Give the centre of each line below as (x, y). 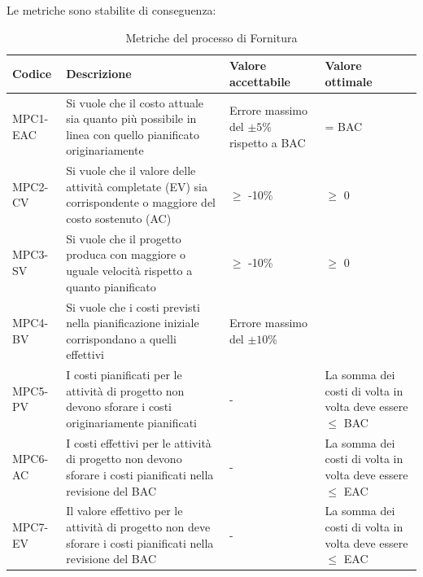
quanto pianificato (111, 286)
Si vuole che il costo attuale (135, 102)
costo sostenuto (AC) (119, 219)
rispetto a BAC (267, 142)
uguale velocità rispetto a (129, 271)
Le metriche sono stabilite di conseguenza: (111, 10)
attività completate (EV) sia (137, 186)
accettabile (259, 81)
